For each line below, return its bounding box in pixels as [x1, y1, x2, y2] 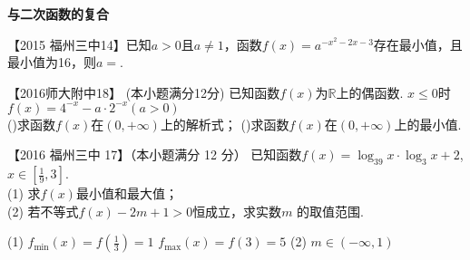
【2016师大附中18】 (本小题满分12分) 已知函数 [7, 82, 280, 101]
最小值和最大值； [75, 184, 178, 203]
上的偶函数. [336, 82, 404, 101]
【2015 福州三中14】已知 [7, 34, 152, 53]
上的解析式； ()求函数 [160, 114, 289, 133]
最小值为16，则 [7, 53, 96, 72]
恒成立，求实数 [192, 201, 282, 220]
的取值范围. [297, 201, 364, 220]
